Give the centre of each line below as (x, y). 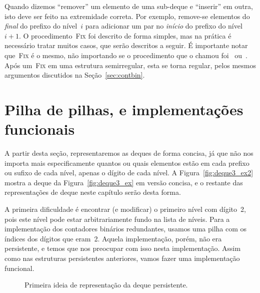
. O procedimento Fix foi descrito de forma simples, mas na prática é (125, 35)
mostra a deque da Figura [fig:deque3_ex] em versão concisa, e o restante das (124, 182)
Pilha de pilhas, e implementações (124, 109)
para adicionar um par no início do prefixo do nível (164, 26)
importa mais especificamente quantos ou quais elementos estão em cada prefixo (127, 163)
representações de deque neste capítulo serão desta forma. (93, 192)
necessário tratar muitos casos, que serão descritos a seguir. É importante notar (126, 45)
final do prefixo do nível (41, 26)
